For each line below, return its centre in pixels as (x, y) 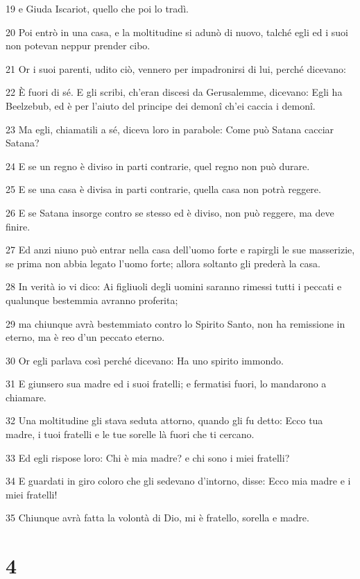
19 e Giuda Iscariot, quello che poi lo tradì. (97, 8)
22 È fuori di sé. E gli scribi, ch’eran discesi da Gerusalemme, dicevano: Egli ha (174, 92)
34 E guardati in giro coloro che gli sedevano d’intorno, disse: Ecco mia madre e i (178, 481)
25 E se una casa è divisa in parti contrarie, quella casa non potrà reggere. (163, 189)
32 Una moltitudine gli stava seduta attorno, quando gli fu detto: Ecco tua (164, 420)
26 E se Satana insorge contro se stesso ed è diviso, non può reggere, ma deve (170, 212)
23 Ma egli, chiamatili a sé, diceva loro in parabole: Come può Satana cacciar (170, 129)
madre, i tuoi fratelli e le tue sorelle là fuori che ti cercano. (130, 434)
